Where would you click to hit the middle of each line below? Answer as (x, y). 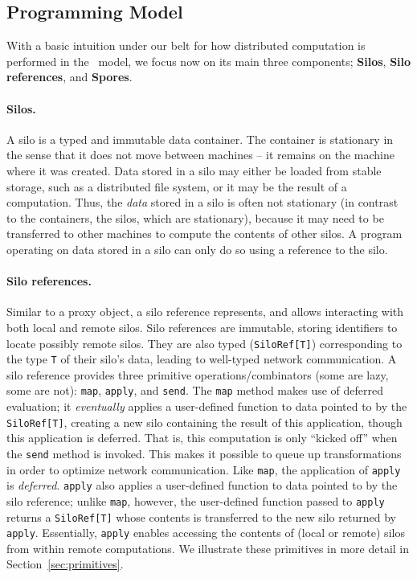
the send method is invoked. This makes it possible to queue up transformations (204, 453)
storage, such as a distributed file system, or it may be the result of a (177, 186)
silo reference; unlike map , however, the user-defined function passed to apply (196, 500)
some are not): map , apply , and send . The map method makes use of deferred (195, 390)
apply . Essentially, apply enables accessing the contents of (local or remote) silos (206, 533)
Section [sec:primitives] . (65, 564)
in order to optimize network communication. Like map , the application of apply (204, 469)
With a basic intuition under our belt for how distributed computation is (186, 45)
